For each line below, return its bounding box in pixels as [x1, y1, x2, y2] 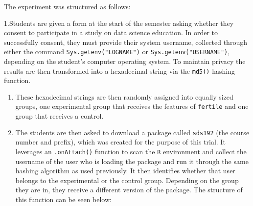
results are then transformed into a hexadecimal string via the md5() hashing [4, 65, 235, 76]
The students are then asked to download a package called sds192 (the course [15, 127, 250, 137]
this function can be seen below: [15, 194, 112, 204]
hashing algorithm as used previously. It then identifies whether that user [15, 165, 235, 176]
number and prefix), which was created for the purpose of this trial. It [15, 137, 226, 147]
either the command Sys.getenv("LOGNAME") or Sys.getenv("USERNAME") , [4, 46, 230, 57]
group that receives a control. [15, 111, 104, 121]
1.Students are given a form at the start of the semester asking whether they [4, 18, 234, 28]
